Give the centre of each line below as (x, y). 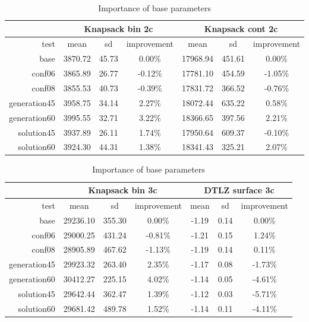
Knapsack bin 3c (123, 190)
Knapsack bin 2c (119, 28)
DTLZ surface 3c (239, 190)
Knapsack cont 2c (241, 28)
